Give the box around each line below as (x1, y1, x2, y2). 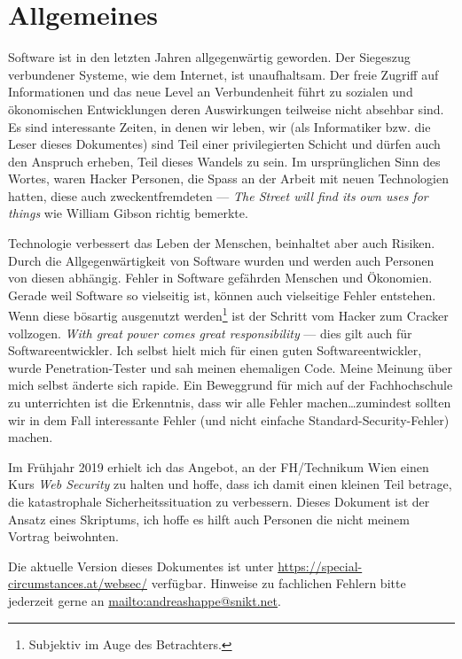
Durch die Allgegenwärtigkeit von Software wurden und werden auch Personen (8, 251, 435, 269)
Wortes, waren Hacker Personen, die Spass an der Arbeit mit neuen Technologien (8, 169, 449, 188)
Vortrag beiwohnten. (8, 527, 119, 546)
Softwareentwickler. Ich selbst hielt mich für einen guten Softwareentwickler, (8, 341, 422, 360)
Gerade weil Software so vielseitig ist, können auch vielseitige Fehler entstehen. (8, 285, 436, 304)
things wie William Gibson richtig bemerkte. (8, 204, 248, 222)
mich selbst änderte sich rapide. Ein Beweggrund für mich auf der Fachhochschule (8, 376, 453, 394)
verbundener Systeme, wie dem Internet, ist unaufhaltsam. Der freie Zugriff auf (8, 65, 439, 83)
